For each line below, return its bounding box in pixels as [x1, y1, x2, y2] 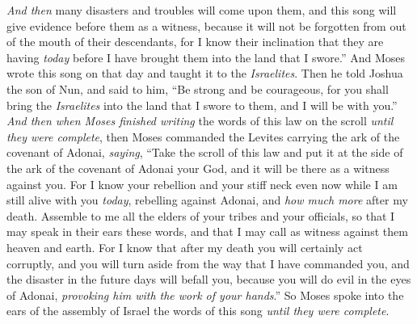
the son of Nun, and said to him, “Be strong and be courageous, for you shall [6, 80, 389, 97]
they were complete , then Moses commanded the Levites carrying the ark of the [6, 128, 400, 145]
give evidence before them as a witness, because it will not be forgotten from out [6, 17, 406, 34]
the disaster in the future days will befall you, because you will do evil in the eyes [6, 271, 411, 288]
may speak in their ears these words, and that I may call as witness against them [6, 223, 408, 240]
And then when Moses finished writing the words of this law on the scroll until [6, 112, 394, 129]
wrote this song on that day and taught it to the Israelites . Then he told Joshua [6, 65, 403, 82]
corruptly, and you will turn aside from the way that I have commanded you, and [6, 255, 410, 271]
